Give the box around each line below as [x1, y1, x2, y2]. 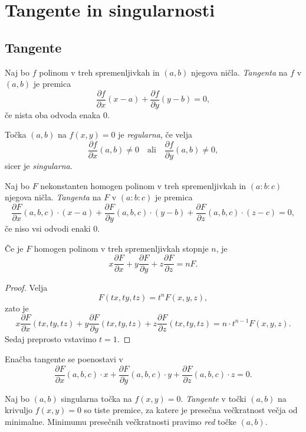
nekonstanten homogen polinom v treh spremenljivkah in [40, 179, 246, 191]
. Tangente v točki [180, 392, 246, 404]
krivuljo [5, 404, 33, 416]
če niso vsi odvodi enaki [5, 222, 91, 234]
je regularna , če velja [118, 128, 192, 141]
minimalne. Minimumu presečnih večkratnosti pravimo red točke [5, 415, 236, 427]
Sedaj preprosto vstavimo [5, 333, 97, 345]
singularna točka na [61, 392, 132, 404]
